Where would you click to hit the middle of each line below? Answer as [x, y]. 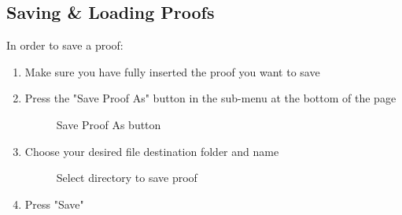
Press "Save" [54, 204]
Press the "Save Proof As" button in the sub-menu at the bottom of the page [210, 98]
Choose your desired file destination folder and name [152, 151]
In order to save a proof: [65, 45]
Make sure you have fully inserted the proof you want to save [172, 71]
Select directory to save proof [127, 178]
